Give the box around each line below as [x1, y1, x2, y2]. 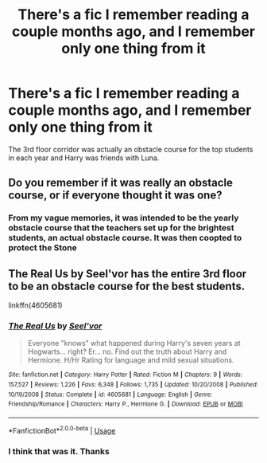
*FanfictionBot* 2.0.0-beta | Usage [8, 424, 116, 435]
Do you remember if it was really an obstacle [8, 176, 233, 190]
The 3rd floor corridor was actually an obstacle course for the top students [8, 144, 253, 154]
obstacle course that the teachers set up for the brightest [8, 222, 234, 233]
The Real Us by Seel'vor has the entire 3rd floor [8, 267, 247, 281]
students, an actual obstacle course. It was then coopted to [8, 233, 242, 244]
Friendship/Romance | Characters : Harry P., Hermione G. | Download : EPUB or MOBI [8, 400, 244, 408]
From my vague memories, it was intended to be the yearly [8, 213, 239, 224]
